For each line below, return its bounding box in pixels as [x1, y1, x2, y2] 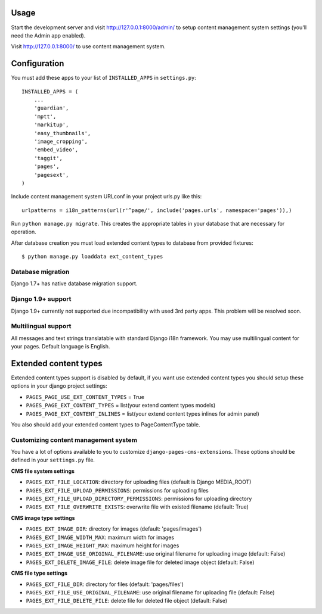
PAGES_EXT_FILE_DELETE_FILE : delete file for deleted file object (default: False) [26, 597, 228, 604]
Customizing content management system [11, 435, 137, 444]
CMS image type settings [11, 514, 75, 521]
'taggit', [33, 155, 63, 161]
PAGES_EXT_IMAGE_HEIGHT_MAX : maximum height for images [26, 542, 179, 549]
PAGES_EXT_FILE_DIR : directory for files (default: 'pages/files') [26, 581, 184, 588]
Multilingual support [11, 322, 72, 331]
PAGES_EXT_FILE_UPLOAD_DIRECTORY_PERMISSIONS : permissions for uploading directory [26, 495, 252, 502]
